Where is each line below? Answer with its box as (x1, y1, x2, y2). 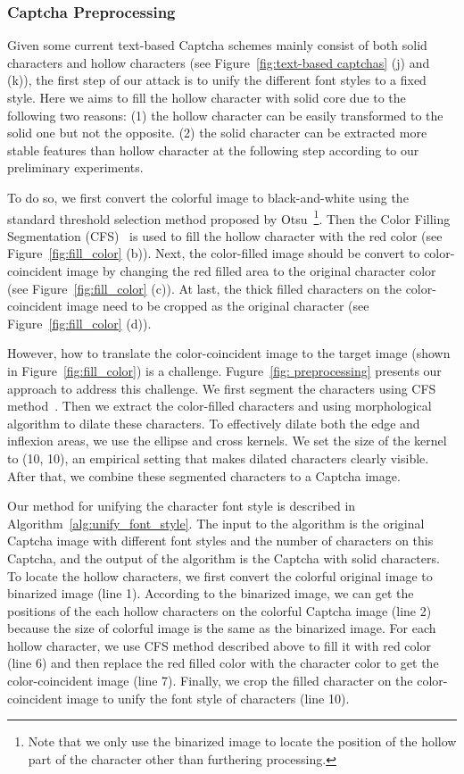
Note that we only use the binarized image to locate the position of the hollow (28, 732, 457, 751)
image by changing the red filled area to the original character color (66, 262, 436, 279)
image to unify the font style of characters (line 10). (66, 688, 350, 707)
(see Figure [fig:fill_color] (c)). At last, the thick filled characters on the (7, 279, 402, 297)
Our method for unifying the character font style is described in (7, 496, 356, 515)
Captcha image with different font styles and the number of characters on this (7, 531, 434, 550)
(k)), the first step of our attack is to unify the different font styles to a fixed (7, 71, 427, 89)
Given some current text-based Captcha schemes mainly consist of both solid (7, 36, 427, 54)
